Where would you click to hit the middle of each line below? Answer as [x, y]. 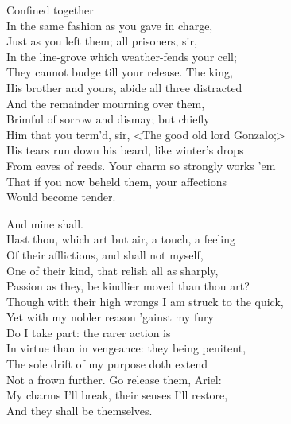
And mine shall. [45, 223]
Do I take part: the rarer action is [89, 332]
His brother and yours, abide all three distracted [124, 87]
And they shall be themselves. [80, 410]
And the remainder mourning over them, [106, 103]
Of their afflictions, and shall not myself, [105, 254]
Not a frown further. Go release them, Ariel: [114, 379]
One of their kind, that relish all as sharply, [113, 270]
